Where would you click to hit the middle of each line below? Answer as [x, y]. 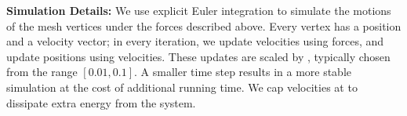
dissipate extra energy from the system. [101, 102]
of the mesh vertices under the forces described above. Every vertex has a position [204, 25]
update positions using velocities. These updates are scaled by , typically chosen [198, 56]
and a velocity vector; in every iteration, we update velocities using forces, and [195, 41]
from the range [42, 72]
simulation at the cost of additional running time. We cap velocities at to [182, 87]
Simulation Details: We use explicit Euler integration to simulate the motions [199, 10]
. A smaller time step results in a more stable [243, 72]
